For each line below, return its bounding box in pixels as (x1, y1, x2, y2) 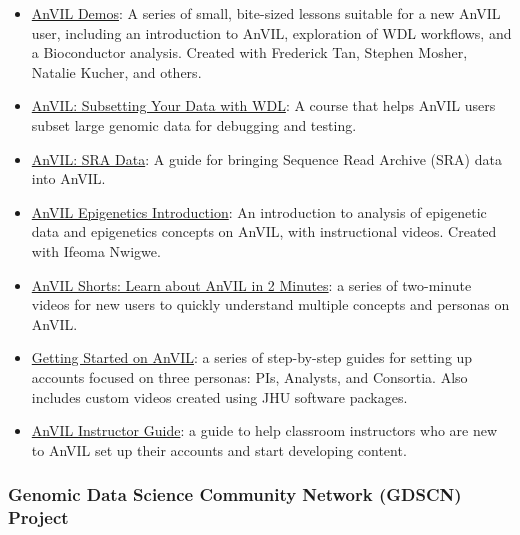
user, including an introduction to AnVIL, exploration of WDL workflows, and (31, 22, 512, 43)
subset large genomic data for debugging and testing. (31, 114, 357, 135)
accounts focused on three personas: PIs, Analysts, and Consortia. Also (31, 366, 468, 387)
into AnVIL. (31, 168, 106, 189)
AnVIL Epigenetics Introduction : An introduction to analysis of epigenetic (31, 201, 487, 222)
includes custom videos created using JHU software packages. (31, 386, 408, 407)
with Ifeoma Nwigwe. (31, 240, 161, 261)
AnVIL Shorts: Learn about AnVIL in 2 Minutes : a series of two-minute (31, 274, 472, 295)
